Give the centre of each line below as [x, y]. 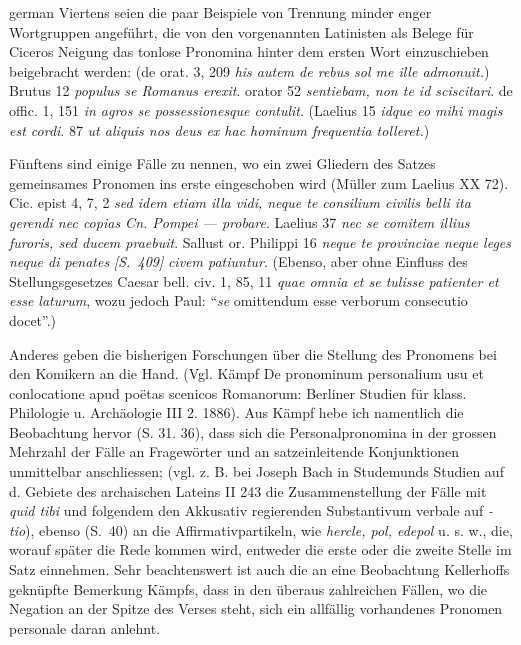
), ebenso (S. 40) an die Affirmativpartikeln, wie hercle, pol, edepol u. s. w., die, [269, 529]
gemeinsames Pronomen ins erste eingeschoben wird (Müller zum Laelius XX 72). [259, 182]
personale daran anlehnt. [85, 627]
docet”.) [33, 319]
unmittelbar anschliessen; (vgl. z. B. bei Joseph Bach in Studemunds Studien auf [256, 471]
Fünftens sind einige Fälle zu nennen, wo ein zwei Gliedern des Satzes [222, 163]
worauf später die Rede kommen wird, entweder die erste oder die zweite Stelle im [260, 549]
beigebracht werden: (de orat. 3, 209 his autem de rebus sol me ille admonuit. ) [249, 70]
